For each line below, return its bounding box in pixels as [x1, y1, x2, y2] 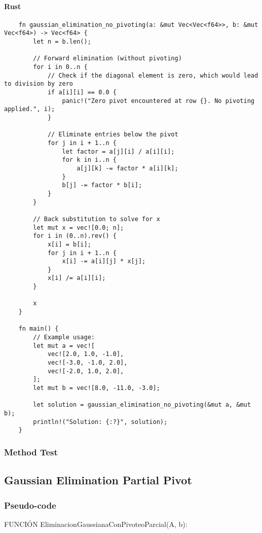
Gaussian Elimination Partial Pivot [4, 472, 192, 488]
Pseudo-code [4, 499, 56, 511]
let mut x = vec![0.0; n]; [33, 224, 124, 231]
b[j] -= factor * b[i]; [62, 182, 142, 189]
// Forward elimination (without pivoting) [33, 55, 182, 62]
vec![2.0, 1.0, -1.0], [47, 350, 124, 358]
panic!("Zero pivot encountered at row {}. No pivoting [62, 97, 254, 104]
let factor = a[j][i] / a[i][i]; [62, 148, 175, 155]
